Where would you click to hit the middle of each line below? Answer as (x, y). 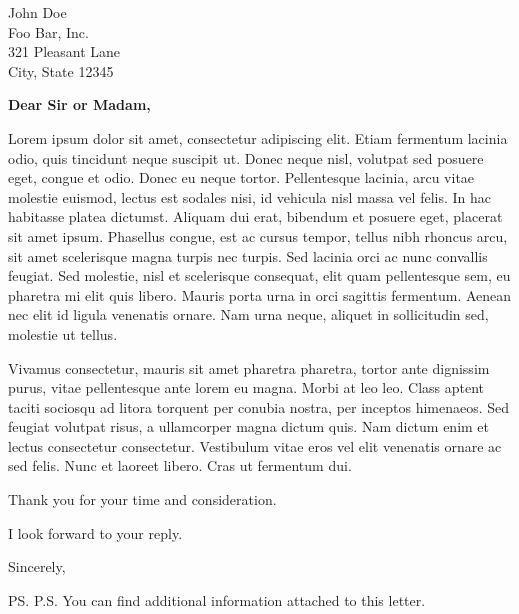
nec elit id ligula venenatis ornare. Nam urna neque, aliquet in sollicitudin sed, (248, 314)
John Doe (37, 12)
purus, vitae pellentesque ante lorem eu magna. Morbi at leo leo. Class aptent (246, 387)
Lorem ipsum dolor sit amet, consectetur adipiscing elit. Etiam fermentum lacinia (258, 137)
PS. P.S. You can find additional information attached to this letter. (217, 599)
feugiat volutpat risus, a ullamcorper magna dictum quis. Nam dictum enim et (249, 426)
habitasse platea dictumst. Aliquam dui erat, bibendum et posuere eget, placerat (255, 216)
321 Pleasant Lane (64, 51)
